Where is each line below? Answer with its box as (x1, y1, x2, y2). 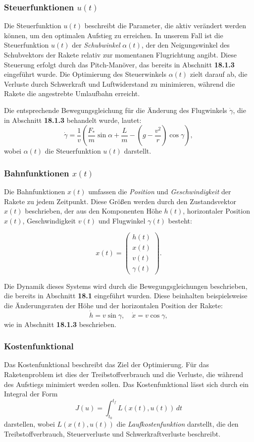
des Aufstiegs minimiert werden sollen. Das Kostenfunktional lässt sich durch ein (4, 379, 249, 389)
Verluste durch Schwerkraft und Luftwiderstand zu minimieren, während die (4, 78, 235, 89)
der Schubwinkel (72, 40, 120, 50)
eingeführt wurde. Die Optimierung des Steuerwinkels (4, 69, 166, 79)
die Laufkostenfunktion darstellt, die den (116, 419, 239, 429)
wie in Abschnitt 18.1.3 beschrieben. (4, 319, 116, 329)
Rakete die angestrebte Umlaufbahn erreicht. (4, 88, 140, 99)
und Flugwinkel (98, 215, 146, 225)
